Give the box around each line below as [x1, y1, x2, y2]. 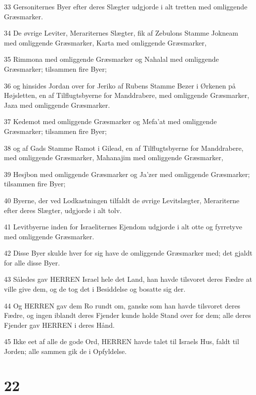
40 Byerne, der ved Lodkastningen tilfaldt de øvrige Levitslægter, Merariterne [4, 195, 240, 205]
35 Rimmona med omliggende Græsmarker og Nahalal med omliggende [4, 54, 219, 64]
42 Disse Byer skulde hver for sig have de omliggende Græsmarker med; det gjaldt [4, 248, 253, 258]
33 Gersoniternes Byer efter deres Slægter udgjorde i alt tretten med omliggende [4, 1, 248, 11]
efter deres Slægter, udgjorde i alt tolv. [4, 205, 122, 215]
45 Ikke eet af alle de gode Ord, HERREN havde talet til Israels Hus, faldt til [4, 336, 239, 347]
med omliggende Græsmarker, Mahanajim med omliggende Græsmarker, [4, 152, 223, 163]
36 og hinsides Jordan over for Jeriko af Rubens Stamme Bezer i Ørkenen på [4, 80, 236, 90]
